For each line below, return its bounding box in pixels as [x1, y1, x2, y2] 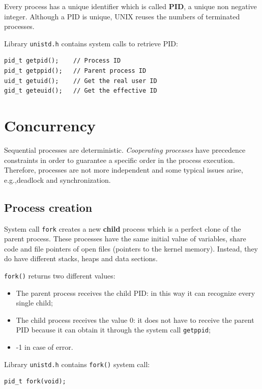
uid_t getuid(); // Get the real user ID [4, 77, 157, 85]
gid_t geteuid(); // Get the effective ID [4, 87, 157, 95]
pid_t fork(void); [4, 378, 66, 385]
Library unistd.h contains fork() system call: [4, 358, 150, 369]
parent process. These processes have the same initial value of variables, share [4, 233, 246, 244]
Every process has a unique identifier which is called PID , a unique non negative [4, 1, 257, 11]
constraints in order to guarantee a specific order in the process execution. [4, 154, 235, 165]
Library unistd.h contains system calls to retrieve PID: [4, 38, 178, 48]
